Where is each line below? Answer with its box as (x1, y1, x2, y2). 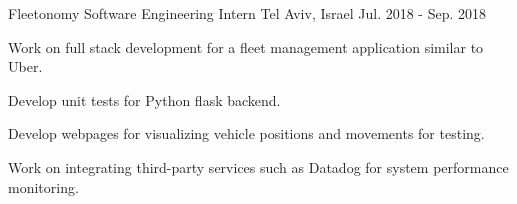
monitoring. (8, 176, 79, 197)
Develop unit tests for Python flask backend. (8, 89, 281, 110)
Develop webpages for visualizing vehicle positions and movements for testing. (8, 123, 485, 144)
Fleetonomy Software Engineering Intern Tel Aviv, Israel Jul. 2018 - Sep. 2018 (8, 3, 487, 23)
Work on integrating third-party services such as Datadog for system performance (8, 156, 509, 177)
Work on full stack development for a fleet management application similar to (8, 36, 484, 57)
